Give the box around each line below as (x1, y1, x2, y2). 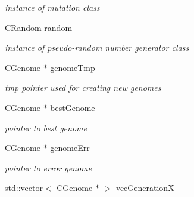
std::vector (5, 181, 43, 194)
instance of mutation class (5, 1, 100, 13)
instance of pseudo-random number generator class (5, 41, 189, 54)
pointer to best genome (5, 121, 87, 134)
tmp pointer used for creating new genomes (5, 81, 161, 94)
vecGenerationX (115, 181, 174, 194)
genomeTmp (50, 61, 95, 73)
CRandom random (5, 21, 73, 33)
